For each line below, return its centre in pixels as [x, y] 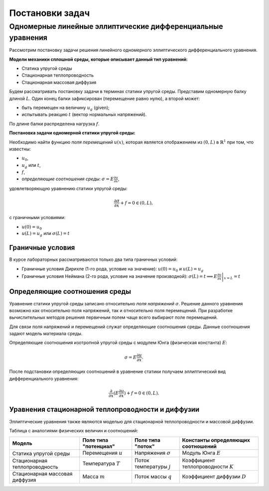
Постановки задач [50, 13]
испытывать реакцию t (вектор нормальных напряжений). [84, 115]
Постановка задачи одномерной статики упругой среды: [72, 133]
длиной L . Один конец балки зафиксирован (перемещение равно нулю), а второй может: [105, 98]
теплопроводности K [208, 467]
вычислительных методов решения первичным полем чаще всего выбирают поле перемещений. [114, 317]
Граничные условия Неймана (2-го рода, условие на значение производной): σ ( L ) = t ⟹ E [120, 276]
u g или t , [31, 166]
